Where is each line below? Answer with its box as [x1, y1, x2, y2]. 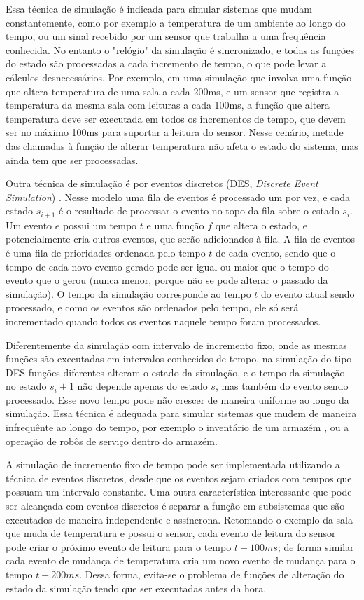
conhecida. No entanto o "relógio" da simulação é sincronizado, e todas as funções [6, 42, 355, 57]
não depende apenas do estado [77, 379, 208, 393]
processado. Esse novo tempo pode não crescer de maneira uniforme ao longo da [6, 392, 349, 407]
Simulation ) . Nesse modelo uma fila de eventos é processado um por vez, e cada [6, 189, 351, 204]
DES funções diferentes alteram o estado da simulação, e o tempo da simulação [6, 364, 345, 379]
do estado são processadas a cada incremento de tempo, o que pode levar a [6, 56, 327, 71]
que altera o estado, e [215, 217, 307, 232]
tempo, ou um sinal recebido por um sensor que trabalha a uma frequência [6, 29, 326, 43]
